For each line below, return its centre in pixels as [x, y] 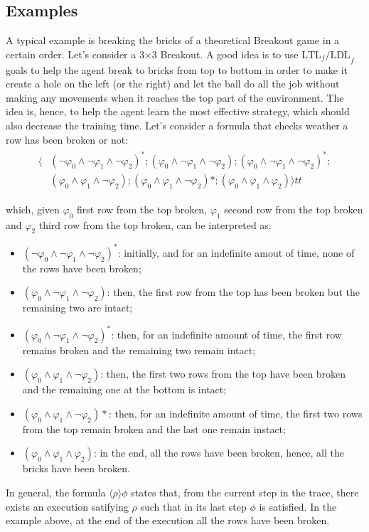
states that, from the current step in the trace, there [245, 492]
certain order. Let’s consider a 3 [75, 54]
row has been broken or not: [67, 139]
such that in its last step [193, 506]
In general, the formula [56, 492]
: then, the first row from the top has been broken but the [233, 292]
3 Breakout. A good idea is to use [225, 54]
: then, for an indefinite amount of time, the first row [226, 334]
